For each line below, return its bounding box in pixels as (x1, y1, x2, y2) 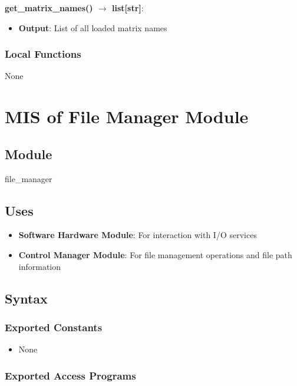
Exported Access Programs (5, 368, 136, 382)
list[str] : (112, 2, 144, 14)
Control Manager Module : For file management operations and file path (18, 248, 292, 260)
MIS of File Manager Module (5, 104, 249, 128)
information (18, 260, 61, 272)
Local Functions (5, 47, 81, 61)
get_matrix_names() (5, 2, 93, 14)
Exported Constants (5, 319, 103, 334)
